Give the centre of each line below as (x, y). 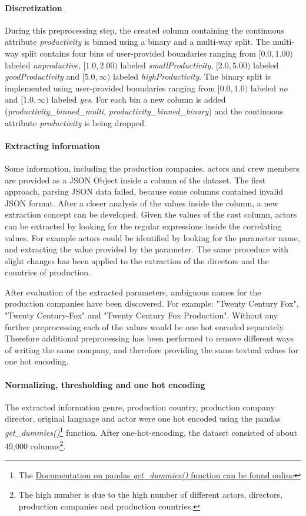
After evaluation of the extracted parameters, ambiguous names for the (133, 292)
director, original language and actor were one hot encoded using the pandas (143, 418)
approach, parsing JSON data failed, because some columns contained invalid (144, 191)
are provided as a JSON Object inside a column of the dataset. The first (135, 180)
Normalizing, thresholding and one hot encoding (105, 384)
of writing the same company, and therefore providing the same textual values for (152, 349)
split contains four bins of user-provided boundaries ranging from (139, 53)
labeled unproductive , (43, 65)
